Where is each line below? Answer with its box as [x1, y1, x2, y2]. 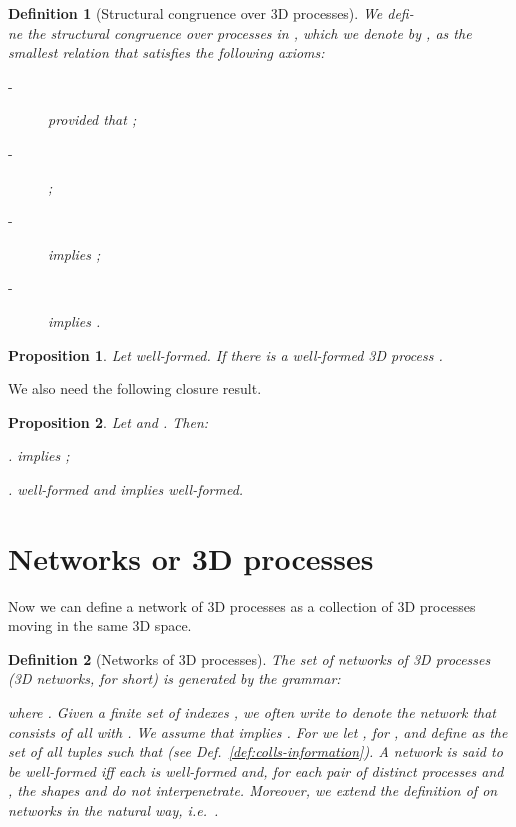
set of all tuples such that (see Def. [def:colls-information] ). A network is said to [8, 741, 503, 762]
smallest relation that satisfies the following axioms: [8, 42, 325, 63]
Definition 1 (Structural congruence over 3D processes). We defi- [8, 3, 414, 23]
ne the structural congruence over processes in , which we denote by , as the [8, 22, 472, 43]
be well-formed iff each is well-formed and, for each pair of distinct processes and [8, 760, 504, 781]
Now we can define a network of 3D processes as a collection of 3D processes [8, 595, 476, 616]
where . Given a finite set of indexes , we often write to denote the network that [8, 702, 496, 722]
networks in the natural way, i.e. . [8, 799, 219, 820]
